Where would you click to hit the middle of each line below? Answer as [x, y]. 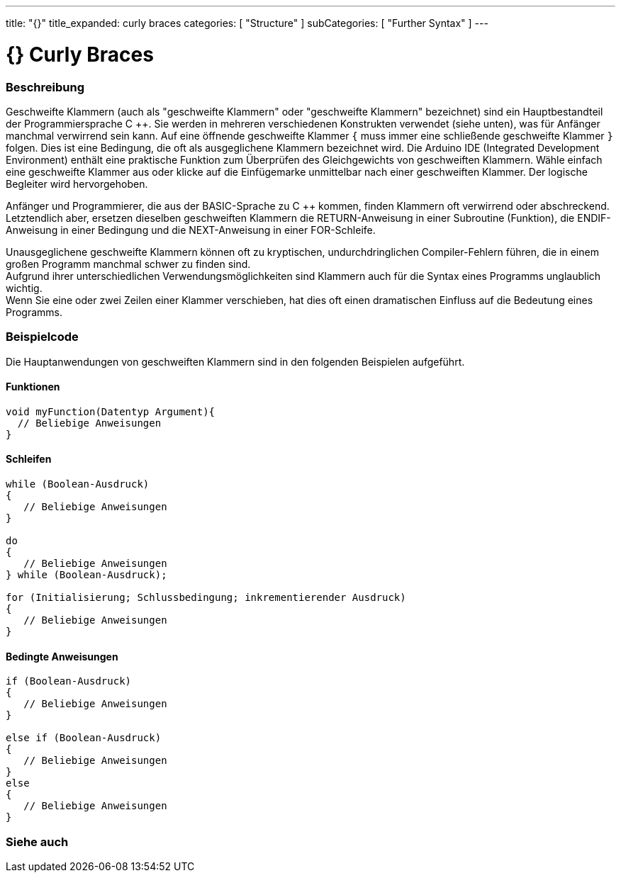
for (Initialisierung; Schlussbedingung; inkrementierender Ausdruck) [206, 598]
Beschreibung [45, 87]
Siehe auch [37, 842]
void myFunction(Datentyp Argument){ [111, 411]
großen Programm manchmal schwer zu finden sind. [128, 264]
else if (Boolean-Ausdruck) [84, 738]
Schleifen [29, 459]
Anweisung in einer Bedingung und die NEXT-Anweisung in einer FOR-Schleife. [191, 230]
